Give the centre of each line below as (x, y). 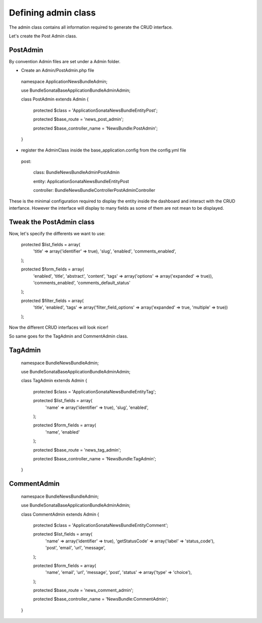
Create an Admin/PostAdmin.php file (58, 70)
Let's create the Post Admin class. (43, 36)
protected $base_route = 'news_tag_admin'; (77, 450)
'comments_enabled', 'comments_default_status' (82, 283)
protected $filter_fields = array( (52, 301)
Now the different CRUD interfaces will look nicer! (59, 327)
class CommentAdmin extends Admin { (60, 514)
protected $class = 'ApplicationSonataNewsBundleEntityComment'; (101, 525)
